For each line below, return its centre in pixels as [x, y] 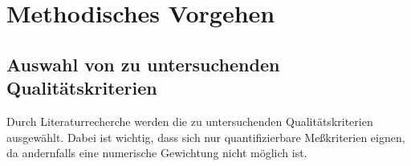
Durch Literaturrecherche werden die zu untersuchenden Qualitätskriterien [190, 121]
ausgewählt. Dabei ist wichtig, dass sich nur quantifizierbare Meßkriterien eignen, [206, 137]
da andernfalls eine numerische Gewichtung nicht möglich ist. [157, 153]
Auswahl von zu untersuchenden [143, 64]
